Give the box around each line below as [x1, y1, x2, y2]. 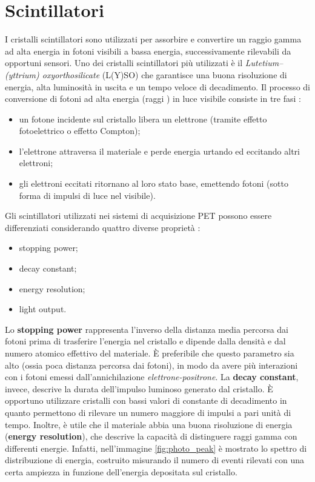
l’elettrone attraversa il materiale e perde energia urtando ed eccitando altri [19, 144, 300, 157]
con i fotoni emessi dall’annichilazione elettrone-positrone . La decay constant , [5, 370, 299, 383]
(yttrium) [5, 68, 39, 81]
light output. [19, 303, 67, 315]
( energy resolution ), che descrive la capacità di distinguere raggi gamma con [5, 430, 297, 443]
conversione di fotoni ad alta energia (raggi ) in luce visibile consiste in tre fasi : [5, 92, 301, 105]
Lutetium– [245, 56, 283, 69]
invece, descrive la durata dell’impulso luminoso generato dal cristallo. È [5, 382, 273, 395]
